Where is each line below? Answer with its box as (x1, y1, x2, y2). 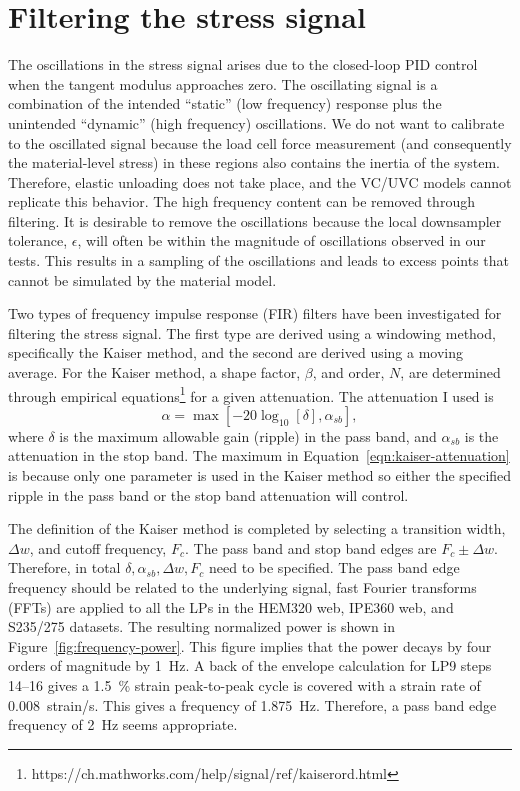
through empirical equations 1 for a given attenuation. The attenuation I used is (8, 382, 494, 406)
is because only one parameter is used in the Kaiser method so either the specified (8, 465, 512, 486)
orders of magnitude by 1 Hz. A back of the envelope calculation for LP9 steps (8, 655, 492, 676)
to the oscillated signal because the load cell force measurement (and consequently (8, 132, 512, 153)
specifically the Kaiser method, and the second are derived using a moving (8, 342, 464, 363)
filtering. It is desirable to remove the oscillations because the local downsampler (8, 210, 502, 231)
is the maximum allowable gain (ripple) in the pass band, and (59, 425, 437, 446)
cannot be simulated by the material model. (8, 269, 277, 290)
